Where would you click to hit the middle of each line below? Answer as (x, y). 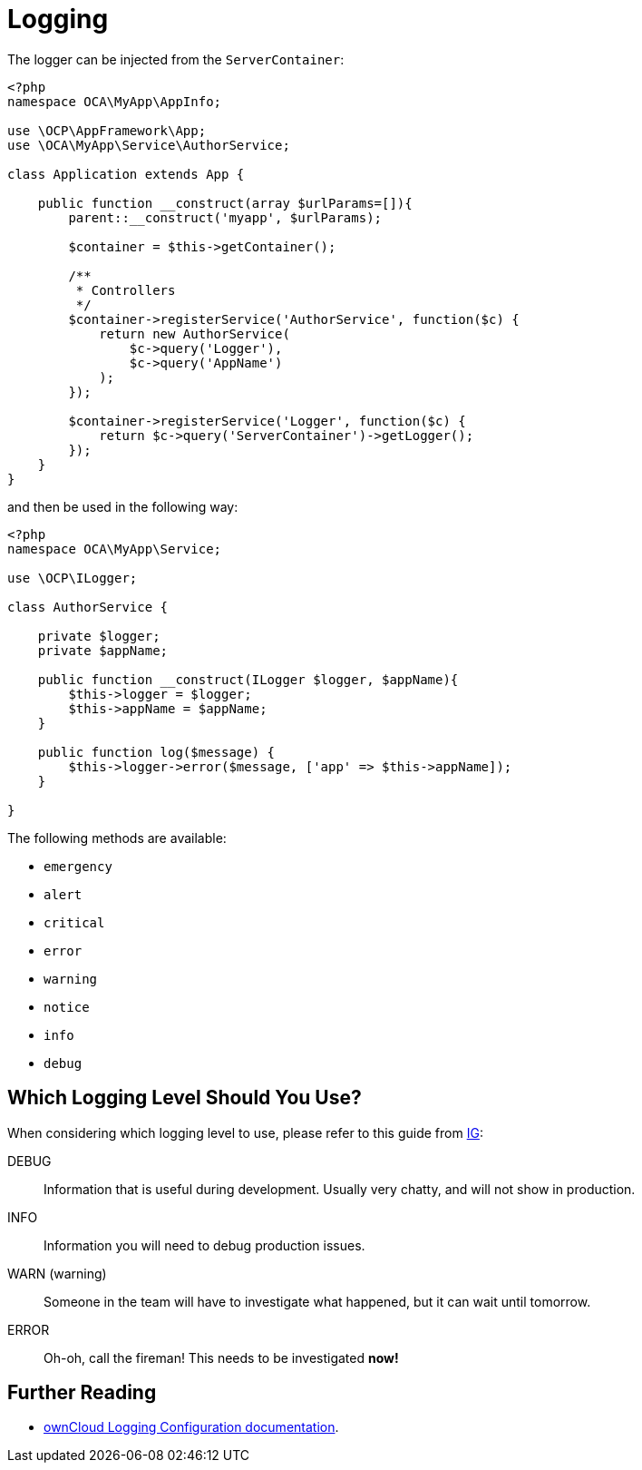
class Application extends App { (126, 174)
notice (67, 1007)
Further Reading (82, 1393)
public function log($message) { (156, 752)
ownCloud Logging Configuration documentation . (191, 1427)
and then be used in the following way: (123, 506)
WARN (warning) (57, 1273)
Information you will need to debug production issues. (204, 1245)
